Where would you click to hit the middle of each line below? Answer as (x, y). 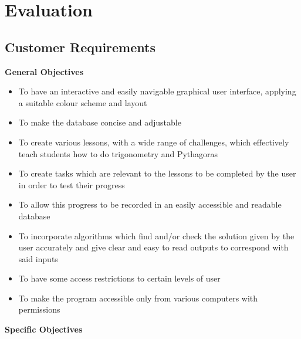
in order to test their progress (72, 184)
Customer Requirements (80, 47)
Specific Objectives (44, 329)
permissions (39, 309)
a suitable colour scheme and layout (83, 102)
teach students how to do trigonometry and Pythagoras (118, 153)
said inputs (38, 258)
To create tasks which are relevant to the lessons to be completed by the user (157, 173)
